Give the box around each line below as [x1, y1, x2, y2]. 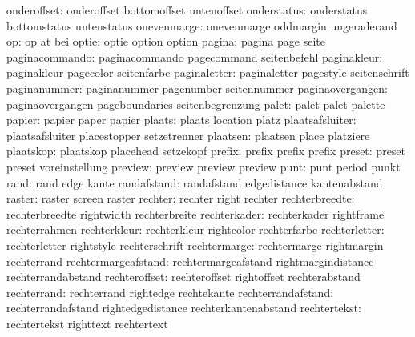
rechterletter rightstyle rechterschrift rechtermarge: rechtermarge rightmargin [6, 236, 384, 253]
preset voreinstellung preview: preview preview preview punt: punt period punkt [6, 158, 401, 175]
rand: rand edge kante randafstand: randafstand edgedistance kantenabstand [6, 174, 383, 191]
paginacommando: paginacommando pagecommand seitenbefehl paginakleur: [6, 48, 383, 65]
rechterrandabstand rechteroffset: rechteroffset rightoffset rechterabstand [6, 268, 361, 285]
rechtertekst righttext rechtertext [6, 315, 168, 331]
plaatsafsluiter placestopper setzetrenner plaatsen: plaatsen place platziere [6, 126, 370, 143]
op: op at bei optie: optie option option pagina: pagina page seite [6, 33, 325, 50]
